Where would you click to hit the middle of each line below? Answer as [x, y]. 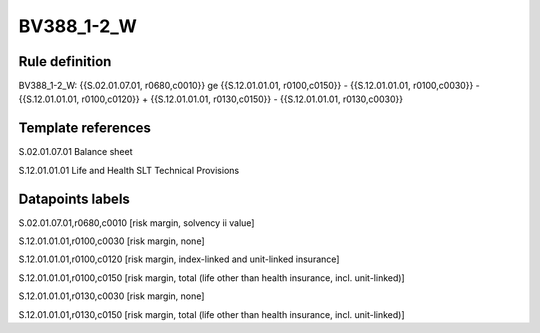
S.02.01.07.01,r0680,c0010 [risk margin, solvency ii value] [136, 222]
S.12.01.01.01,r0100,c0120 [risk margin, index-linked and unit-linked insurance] [179, 259]
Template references [85, 128]
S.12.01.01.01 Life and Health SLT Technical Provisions [129, 170]
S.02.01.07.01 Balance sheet [75, 152]
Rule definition [65, 61]
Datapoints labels [74, 198]
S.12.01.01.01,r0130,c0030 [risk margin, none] [111, 296]
